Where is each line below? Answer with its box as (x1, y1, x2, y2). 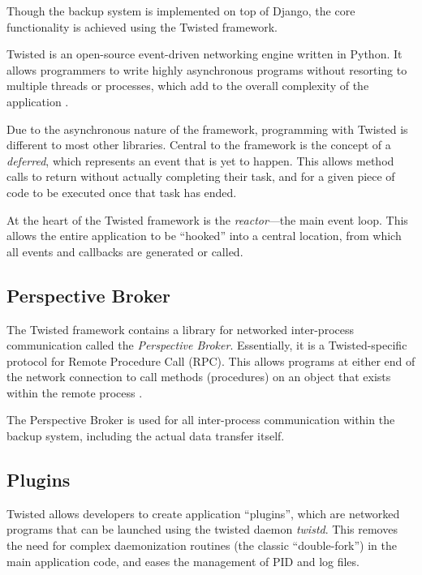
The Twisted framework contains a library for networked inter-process (6, 320, 354, 337)
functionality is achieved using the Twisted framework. (6, 18, 278, 35)
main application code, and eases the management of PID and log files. (6, 552, 360, 569)
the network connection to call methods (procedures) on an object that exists (6, 368, 391, 385)
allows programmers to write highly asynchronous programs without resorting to (6, 61, 407, 78)
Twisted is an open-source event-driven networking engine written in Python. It (6, 45, 403, 62)
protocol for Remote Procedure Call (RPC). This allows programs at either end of (6, 352, 416, 369)
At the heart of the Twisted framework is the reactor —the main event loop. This (6, 211, 408, 228)
